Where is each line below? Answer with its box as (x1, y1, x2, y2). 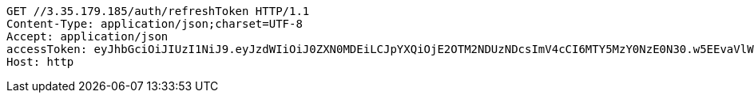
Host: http (6, 55, 74, 68)
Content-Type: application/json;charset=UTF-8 (6, 17, 303, 30)
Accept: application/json (6, 30, 169, 43)
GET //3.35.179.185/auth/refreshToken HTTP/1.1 (6, 5, 310, 17)
